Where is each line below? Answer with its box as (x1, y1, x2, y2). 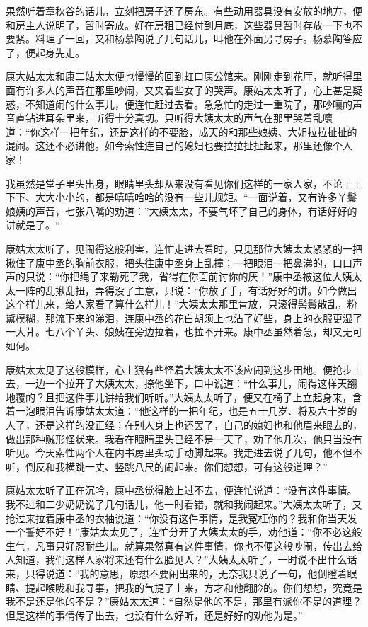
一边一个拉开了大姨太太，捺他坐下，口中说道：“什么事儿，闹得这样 (25, 376, 338, 391)
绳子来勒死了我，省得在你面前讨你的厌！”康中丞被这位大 (79, 269, 343, 284)
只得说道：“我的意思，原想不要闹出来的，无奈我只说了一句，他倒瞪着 (25, 565, 347, 580)
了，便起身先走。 (6, 45, 85, 59)
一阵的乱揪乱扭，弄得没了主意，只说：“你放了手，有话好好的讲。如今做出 (15, 282, 357, 297)
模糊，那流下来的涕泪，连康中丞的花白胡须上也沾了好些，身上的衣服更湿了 (15, 310, 362, 325)
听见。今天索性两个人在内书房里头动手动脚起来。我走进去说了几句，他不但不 (6, 445, 362, 460)
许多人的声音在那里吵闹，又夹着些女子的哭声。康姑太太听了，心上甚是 (25, 82, 352, 97)
